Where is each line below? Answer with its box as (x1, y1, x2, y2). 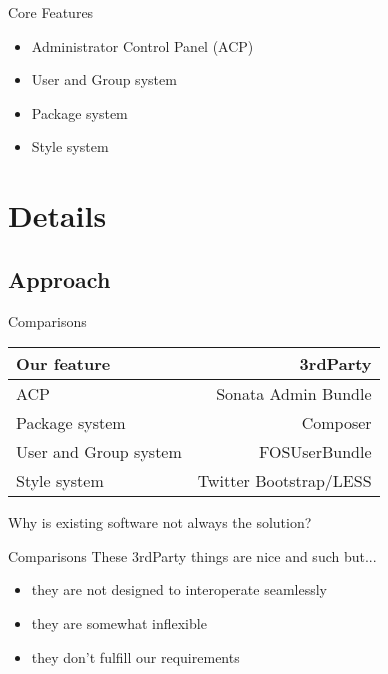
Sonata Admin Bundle (216, 382, 372, 406)
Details (8, 195, 107, 236)
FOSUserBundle (258, 440, 372, 464)
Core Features (8, 2, 94, 22)
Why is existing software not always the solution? (8, 512, 312, 533)
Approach (8, 263, 111, 294)
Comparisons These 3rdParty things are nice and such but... (8, 545, 377, 566)
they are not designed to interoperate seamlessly (31, 579, 327, 600)
